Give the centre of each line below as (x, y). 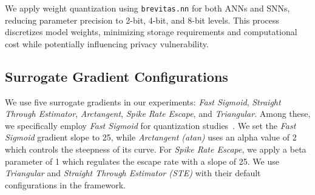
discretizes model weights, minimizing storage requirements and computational (151, 32)
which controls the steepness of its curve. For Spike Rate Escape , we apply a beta (156, 149)
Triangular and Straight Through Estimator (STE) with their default (133, 173)
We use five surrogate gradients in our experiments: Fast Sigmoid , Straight (143, 101)
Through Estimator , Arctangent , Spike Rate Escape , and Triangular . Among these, (158, 114)
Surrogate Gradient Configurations (117, 76)
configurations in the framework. (65, 184)
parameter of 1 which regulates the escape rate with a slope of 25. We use (142, 161)
